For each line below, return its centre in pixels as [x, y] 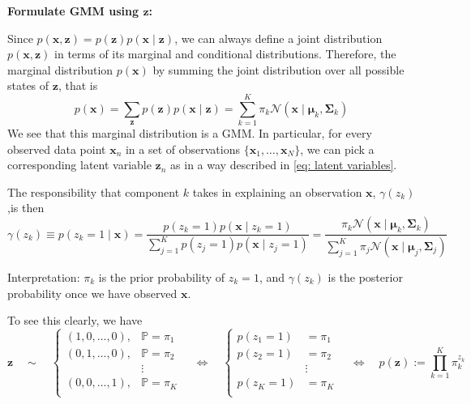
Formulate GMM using [73, 11]
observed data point [57, 149]
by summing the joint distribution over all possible [278, 69]
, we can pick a [337, 149]
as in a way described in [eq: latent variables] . [284, 165]
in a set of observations [183, 149]
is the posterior [365, 276]
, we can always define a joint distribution [278, 38]
